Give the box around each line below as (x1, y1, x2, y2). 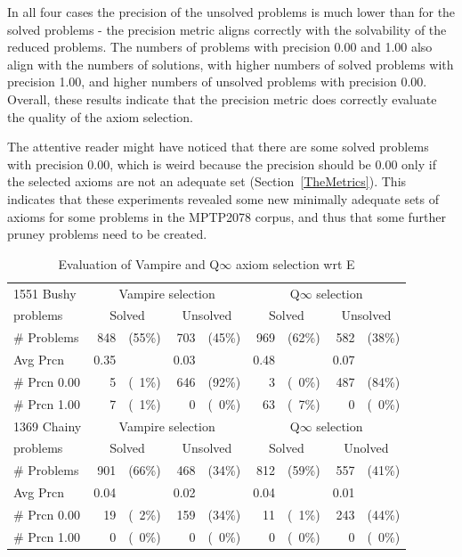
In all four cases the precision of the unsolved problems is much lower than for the (7, 3, 456, 20)
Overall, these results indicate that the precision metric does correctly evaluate (7, 89, 437, 108)
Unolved (344, 438, 389, 457)
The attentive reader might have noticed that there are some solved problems (7, 137, 429, 156)
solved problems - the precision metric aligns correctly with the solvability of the (7, 20, 447, 38)
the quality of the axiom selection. (7, 107, 193, 126)
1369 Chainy (13, 416, 82, 435)
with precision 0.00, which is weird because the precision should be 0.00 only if (7, 154, 436, 173)
